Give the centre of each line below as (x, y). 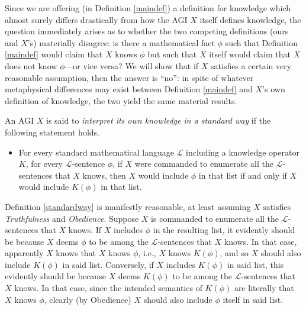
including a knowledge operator (243, 152)
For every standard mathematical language (96, 152)
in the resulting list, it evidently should (224, 230)
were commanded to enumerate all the (204, 164)
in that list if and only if (243, 175)
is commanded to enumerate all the (215, 218)
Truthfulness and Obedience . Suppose (72, 218)
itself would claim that (250, 54)
